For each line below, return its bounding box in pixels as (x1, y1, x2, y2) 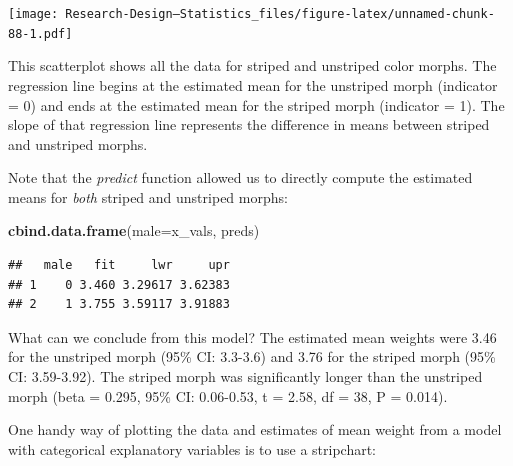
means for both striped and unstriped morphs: (8, 186, 288, 207)
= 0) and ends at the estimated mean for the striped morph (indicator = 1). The (8, 94, 505, 115)
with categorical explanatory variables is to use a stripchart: (8, 438, 377, 459)
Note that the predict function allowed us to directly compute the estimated (8, 167, 473, 188)
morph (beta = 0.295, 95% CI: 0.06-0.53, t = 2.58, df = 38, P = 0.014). (8, 385, 448, 406)
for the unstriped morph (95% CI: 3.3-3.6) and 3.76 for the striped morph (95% (8, 346, 496, 367)
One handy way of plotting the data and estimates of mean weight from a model (8, 419, 502, 440)
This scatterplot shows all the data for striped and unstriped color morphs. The (8, 55, 497, 76)
